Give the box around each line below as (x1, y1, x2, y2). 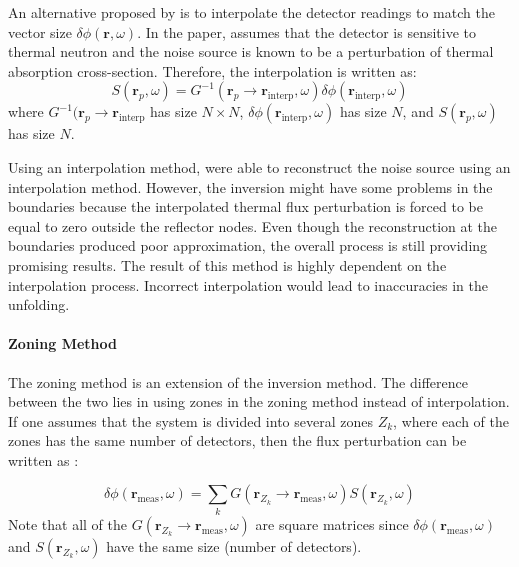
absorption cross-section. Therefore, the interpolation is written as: (8, 60, 417, 81)
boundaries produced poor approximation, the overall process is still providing (8, 235, 488, 256)
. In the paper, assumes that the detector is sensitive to (137, 21, 477, 42)
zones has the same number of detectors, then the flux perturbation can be (8, 430, 467, 451)
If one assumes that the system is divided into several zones (8, 410, 373, 431)
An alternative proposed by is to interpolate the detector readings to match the (8, 2, 495, 22)
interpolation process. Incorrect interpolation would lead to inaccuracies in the (8, 274, 488, 295)
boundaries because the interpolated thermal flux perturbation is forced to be (8, 196, 483, 217)
